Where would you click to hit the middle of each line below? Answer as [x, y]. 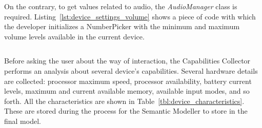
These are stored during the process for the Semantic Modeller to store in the [126, 111]
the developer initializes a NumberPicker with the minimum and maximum [122, 26]
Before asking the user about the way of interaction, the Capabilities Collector [127, 61]
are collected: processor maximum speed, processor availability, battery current [128, 81]
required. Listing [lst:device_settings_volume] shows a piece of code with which [130, 16]
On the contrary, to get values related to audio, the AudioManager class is [121, 6]
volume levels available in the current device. [74, 36]
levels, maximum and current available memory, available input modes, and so [127, 91]
